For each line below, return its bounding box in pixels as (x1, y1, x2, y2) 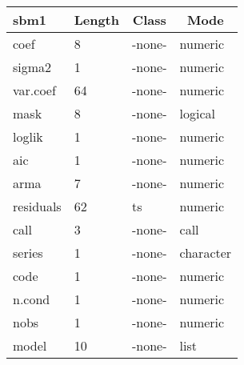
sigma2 (13, 58, 52, 76)
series (13, 243, 43, 262)
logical (179, 104, 216, 122)
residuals (13, 197, 62, 215)
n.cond (13, 290, 50, 308)
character (179, 243, 232, 262)
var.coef (13, 81, 56, 99)
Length (74, 10, 119, 29)
